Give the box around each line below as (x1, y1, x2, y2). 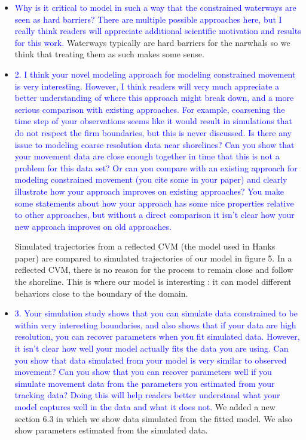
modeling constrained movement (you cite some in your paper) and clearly (14, 173, 287, 186)
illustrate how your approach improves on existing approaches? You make (14, 184, 284, 197)
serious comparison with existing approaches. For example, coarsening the (14, 103, 285, 115)
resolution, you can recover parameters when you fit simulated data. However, (14, 330, 300, 343)
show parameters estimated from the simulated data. (14, 424, 208, 436)
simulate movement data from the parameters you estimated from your (14, 377, 275, 389)
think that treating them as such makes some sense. (14, 48, 204, 60)
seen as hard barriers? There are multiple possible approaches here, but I (14, 13, 282, 25)
